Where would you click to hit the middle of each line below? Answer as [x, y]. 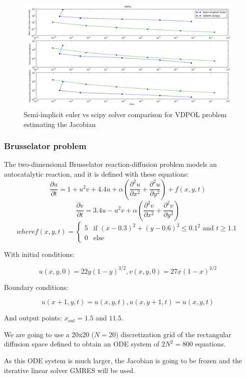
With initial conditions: [39, 254]
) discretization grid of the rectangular [173, 334]
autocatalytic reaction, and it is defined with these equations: [96, 173]
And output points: [33, 318]
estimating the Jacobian [60, 124]
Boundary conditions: [36, 287]
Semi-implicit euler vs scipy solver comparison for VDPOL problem [125, 114]
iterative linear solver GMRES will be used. [70, 370]
